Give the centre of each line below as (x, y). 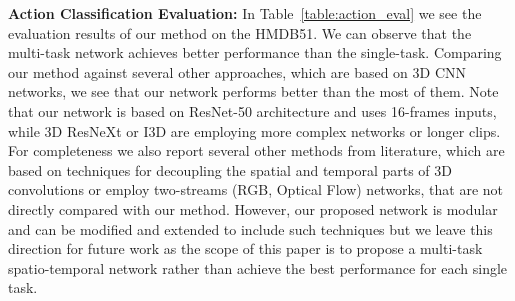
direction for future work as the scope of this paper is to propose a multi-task (245, 248)
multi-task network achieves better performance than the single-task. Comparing (255, 52)
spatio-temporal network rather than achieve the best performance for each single (258, 267)
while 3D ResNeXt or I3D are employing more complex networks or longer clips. (254, 130)
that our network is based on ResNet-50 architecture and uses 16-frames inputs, (252, 110)
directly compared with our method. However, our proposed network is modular (253, 208)
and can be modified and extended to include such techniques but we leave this (250, 228)
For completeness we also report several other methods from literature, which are (256, 150)
